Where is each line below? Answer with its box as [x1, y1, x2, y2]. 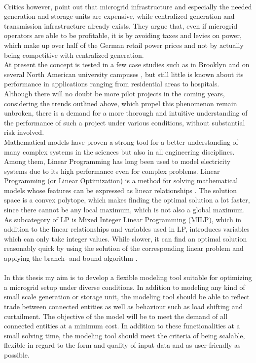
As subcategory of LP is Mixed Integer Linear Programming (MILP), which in [4, 214, 242, 224]
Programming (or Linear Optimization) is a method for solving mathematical [4, 175, 238, 186]
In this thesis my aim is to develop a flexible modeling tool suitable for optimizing [4, 272, 252, 282]
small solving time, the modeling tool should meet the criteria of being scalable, [4, 330, 245, 340]
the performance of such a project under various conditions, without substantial [4, 117, 245, 127]
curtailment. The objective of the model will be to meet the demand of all [4, 311, 228, 321]
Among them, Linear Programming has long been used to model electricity [4, 156, 231, 166]
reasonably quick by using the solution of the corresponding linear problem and [4, 243, 244, 253]
